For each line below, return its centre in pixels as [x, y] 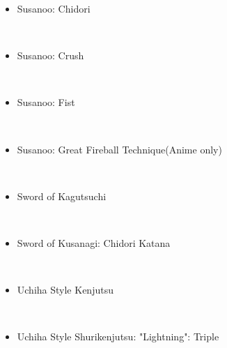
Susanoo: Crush [50, 55]
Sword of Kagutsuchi [62, 196]
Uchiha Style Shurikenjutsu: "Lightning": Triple [118, 336]
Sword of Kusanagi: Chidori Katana [94, 242]
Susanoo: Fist [46, 102]
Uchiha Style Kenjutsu [65, 290]
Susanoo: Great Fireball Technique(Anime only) [119, 149]
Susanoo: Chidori [54, 8]
